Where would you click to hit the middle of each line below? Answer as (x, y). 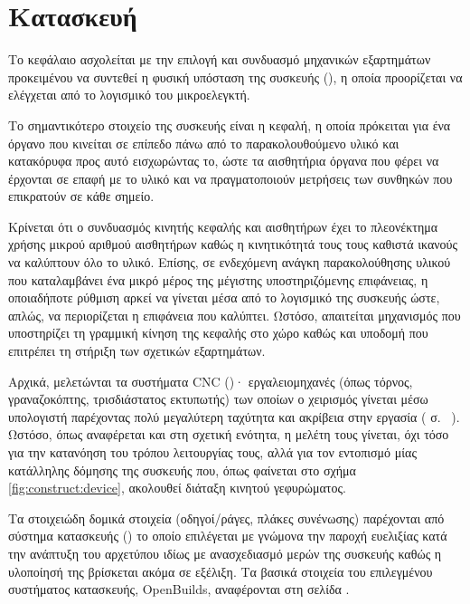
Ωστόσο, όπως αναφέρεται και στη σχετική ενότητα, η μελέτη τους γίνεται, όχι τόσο (229, 434)
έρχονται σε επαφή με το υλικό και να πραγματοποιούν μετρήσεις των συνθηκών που (230, 178)
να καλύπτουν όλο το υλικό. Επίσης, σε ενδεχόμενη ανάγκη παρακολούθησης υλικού (230, 262)
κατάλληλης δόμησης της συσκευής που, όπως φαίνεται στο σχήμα (182, 470)
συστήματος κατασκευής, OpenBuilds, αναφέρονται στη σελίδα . (179, 589)
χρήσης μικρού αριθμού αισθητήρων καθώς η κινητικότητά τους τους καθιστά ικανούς (233, 244)
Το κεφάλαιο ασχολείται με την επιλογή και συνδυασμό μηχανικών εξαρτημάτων (220, 59)
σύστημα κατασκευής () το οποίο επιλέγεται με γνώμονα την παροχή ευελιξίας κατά (228, 536)
